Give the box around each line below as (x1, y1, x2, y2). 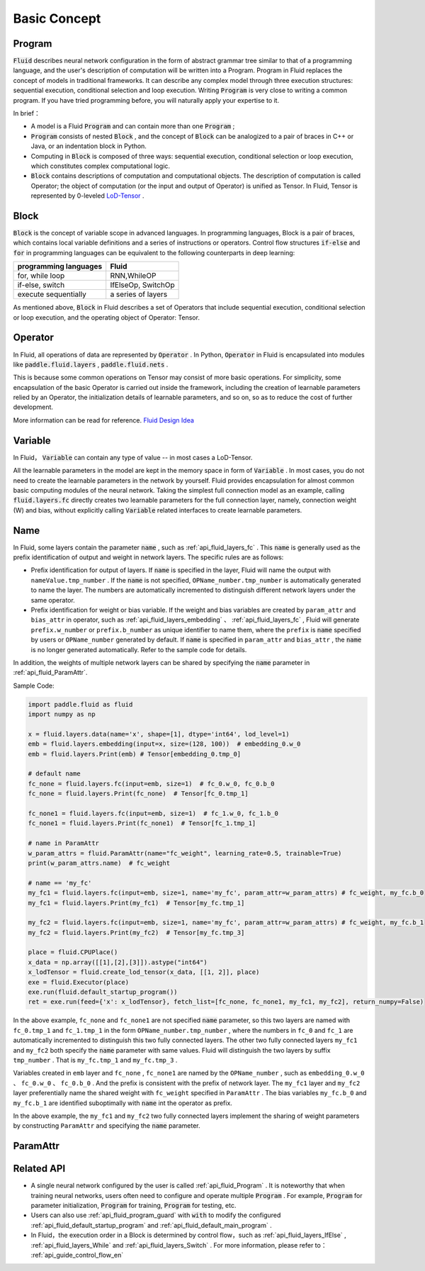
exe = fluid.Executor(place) (28, 978, 130, 986)
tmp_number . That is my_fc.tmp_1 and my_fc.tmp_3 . (13, 1056, 178, 1064)
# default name (28, 770, 81, 778)
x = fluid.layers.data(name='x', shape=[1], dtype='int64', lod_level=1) (28, 730, 290, 738)
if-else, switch (17, 280, 65, 290)
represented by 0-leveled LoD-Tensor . (30, 191, 144, 200)
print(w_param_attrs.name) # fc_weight (28, 858, 170, 867)
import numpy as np (28, 710, 96, 719)
